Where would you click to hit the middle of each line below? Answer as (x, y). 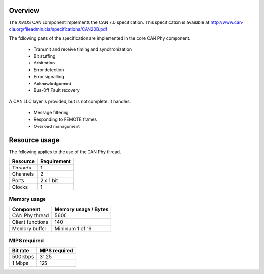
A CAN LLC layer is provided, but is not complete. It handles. (70, 101)
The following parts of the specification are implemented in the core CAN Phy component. (100, 38)
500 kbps (23, 257)
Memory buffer (29, 228)
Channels (23, 174)
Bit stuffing (44, 56)
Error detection (49, 70)
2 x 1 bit (49, 180)
